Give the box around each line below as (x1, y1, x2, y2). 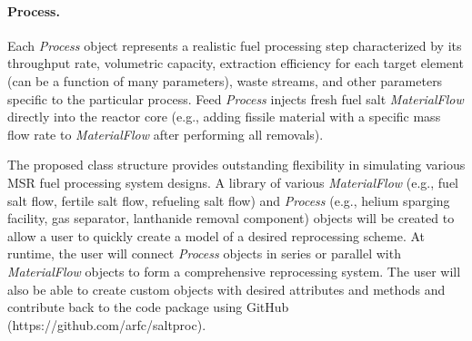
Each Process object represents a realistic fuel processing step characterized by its (7, 35, 462, 54)
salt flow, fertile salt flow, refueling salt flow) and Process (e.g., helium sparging (7, 190, 450, 209)
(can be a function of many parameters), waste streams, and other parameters (7, 71, 443, 90)
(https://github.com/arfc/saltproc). (7, 315, 206, 334)
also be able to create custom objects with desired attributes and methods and (7, 279, 446, 298)
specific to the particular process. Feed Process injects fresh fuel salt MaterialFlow (7, 89, 464, 108)
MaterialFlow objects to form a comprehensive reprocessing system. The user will (7, 261, 461, 280)
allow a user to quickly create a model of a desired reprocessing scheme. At (7, 226, 426, 245)
